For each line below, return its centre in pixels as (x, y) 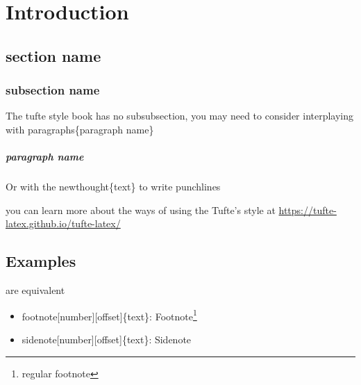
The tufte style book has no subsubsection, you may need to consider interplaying (180, 116)
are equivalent (35, 290)
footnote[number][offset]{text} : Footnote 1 (109, 315)
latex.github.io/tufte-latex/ (63, 223)
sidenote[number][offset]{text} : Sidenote (107, 339)
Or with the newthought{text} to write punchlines (113, 187)
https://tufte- (308, 210)
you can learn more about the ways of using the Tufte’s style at (141, 210)
